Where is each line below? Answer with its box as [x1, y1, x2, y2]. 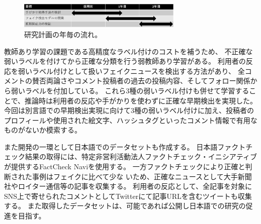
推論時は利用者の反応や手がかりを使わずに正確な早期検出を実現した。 [25, 95, 257, 105]
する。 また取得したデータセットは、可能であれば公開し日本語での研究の [4, 200, 246, 211]
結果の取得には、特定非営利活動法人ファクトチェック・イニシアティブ [25, 151, 257, 162]
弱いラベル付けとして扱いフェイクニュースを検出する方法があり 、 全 [18, 65, 245, 76]
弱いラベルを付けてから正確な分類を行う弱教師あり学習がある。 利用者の [4, 56, 246, 66]
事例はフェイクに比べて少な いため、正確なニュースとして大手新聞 [32, 171, 252, 181]
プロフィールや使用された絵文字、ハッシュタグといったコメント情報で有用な [4, 115, 257, 125]
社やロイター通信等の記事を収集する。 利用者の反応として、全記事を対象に [4, 181, 252, 191]
